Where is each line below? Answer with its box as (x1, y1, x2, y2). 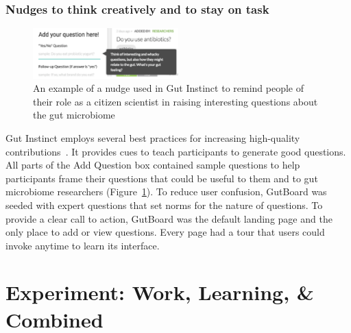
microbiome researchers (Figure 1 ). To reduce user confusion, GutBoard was (5, 184, 327, 199)
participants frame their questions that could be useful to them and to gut (5, 171, 318, 185)
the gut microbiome (33, 108, 115, 122)
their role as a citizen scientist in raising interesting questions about (33, 94, 318, 108)
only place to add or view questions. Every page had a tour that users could (5, 225, 325, 239)
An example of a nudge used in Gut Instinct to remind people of (33, 81, 304, 95)
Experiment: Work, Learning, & (5, 278, 314, 306)
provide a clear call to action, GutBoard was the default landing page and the (5, 211, 332, 225)
